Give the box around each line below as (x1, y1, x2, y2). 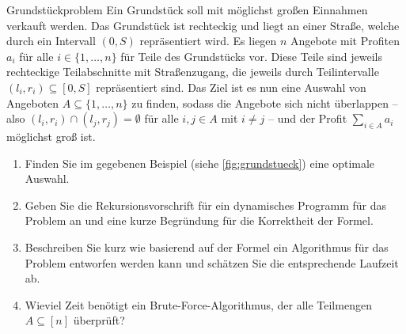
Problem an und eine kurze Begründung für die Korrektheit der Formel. (25, 212, 374, 229)
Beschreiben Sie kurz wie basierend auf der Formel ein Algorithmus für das (25, 238, 389, 255)
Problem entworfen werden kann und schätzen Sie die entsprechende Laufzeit (25, 254, 399, 271)
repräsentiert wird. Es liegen (139, 32, 277, 49)
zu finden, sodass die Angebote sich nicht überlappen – (131, 94, 398, 111)
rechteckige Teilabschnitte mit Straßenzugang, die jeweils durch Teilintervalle (6, 63, 379, 80)
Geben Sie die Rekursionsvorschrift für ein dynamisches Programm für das (25, 196, 387, 213)
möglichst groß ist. (6, 127, 96, 144)
